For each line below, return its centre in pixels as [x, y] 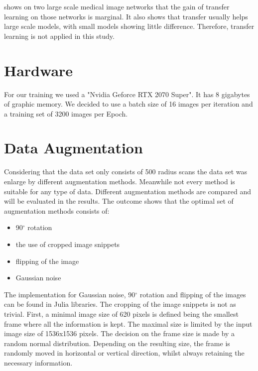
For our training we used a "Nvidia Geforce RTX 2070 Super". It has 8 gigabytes [127, 94]
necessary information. [38, 362]
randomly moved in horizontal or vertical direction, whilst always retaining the [124, 353]
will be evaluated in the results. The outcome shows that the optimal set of [119, 201]
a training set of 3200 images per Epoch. [66, 113]
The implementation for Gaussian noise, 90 [70, 294]
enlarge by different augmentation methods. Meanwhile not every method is [120, 181]
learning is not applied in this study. [59, 36]
